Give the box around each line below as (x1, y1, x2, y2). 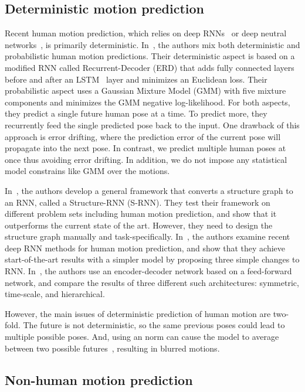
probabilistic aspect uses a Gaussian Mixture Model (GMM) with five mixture (5, 84, 286, 97)
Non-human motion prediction (5, 370, 193, 388)
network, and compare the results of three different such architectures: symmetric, (5, 276, 299, 288)
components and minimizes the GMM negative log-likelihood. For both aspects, (5, 96, 290, 108)
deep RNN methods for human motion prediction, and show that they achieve (5, 241, 285, 254)
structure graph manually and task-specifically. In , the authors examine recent (5, 230, 290, 243)
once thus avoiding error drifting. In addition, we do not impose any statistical (5, 153, 287, 165)
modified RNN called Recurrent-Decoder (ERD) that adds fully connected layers (5, 61, 294, 73)
